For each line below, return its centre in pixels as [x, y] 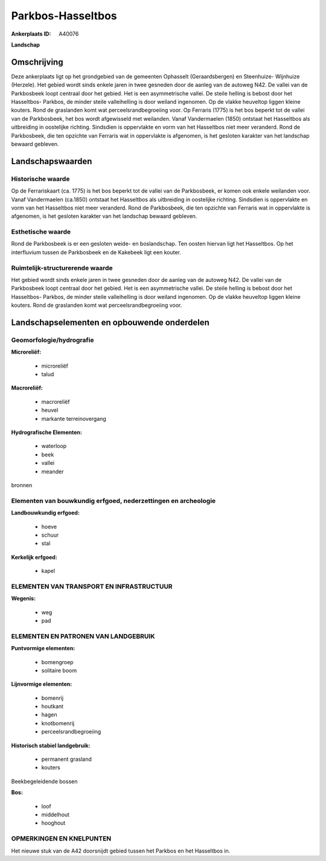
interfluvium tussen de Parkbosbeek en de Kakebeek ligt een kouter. [96, 252]
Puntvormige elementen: [43, 648]
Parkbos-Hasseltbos [64, 16]
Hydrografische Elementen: [47, 432]
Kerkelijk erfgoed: [34, 557]
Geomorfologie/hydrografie [53, 340]
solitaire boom [59, 670]
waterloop [54, 446]
